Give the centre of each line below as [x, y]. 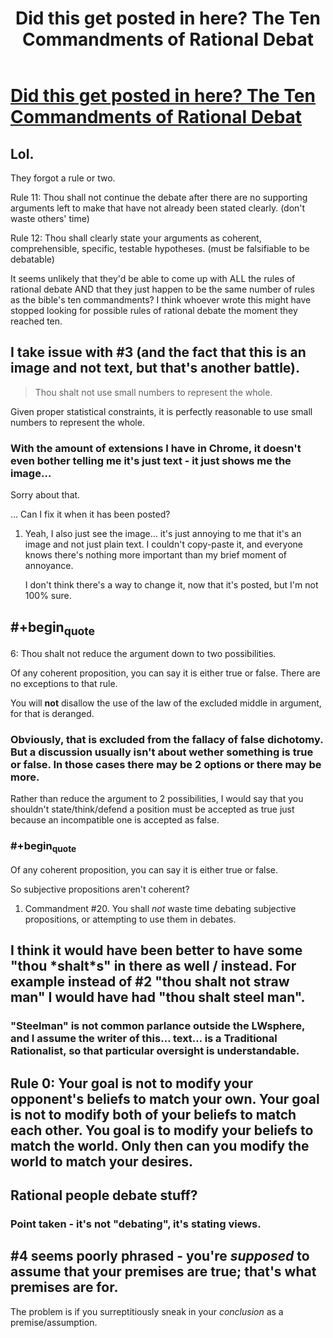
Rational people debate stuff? [104, 1195]
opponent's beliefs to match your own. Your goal [165, 1098]
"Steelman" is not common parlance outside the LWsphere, [157, 1026]
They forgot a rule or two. [63, 178]
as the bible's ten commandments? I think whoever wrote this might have [161, 300]
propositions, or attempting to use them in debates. [130, 919]
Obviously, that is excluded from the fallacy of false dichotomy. [167, 740]
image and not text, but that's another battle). [155, 368]
